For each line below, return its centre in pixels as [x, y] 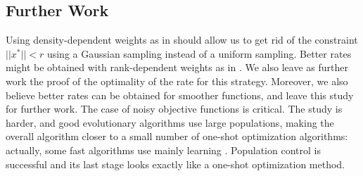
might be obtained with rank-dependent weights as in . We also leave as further [177, 67]
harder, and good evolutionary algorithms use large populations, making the [170, 122]
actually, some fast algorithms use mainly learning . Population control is [163, 150]
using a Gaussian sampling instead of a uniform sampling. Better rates [199, 53]
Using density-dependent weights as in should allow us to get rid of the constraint [182, 40]
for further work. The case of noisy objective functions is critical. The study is [174, 109]
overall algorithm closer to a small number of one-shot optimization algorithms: [177, 136]
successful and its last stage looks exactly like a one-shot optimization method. [176, 164]
